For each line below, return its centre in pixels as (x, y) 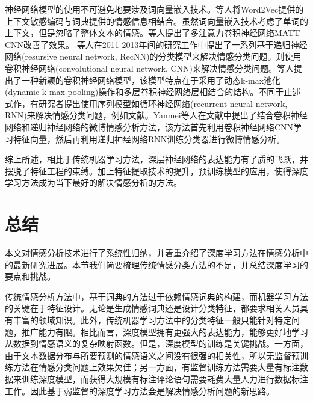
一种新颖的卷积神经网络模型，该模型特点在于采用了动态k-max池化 (151, 80)
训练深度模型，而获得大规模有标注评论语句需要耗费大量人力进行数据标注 (165, 378)
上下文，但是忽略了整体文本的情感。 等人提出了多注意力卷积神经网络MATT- (154, 33)
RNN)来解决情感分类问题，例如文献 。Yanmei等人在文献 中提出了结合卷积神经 (156, 115)
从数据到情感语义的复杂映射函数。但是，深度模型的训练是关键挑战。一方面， (156, 344)
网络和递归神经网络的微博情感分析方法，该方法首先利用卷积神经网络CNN (149, 127)
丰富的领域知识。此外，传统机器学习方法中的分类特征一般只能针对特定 (152, 320)
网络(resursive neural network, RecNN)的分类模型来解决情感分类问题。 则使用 (153, 56)
